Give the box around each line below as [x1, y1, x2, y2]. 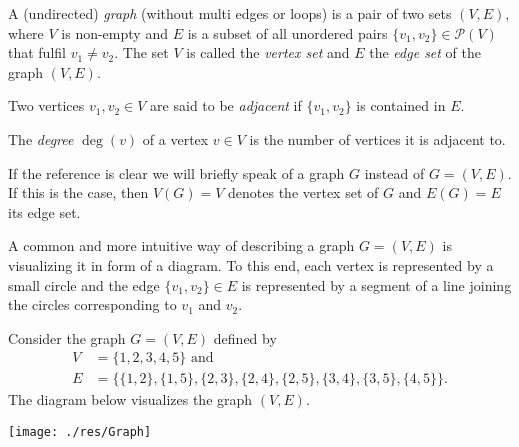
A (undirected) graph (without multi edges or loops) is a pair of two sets [8, 3, 452, 23]
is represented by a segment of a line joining [241, 274, 512, 295]
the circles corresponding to [8, 294, 177, 315]
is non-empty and [61, 22, 168, 43]
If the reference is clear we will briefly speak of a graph [8, 162, 345, 183]
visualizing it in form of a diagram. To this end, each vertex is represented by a [8, 254, 494, 275]
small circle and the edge [8, 274, 160, 295]
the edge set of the [369, 42, 482, 63]
